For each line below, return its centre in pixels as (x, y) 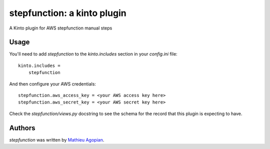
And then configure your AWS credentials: (52, 84)
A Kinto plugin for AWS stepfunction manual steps (61, 28)
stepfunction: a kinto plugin (68, 13)
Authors (22, 128)
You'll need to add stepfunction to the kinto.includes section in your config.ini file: (93, 54)
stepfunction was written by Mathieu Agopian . (57, 139)
